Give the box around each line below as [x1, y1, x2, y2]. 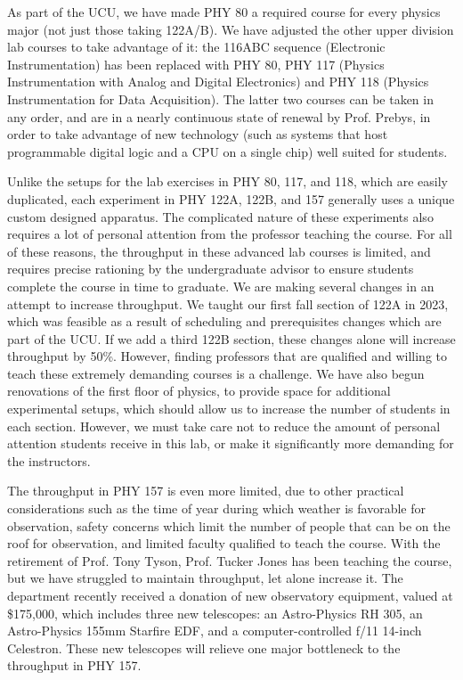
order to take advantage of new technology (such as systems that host [7, 125, 388, 143]
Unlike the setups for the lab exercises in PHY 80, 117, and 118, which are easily [7, 172, 448, 191]
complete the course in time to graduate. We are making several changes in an [7, 276, 435, 295]
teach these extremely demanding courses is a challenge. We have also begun [7, 364, 425, 382]
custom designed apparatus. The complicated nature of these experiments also [7, 207, 434, 225]
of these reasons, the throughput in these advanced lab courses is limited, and [7, 242, 431, 260]
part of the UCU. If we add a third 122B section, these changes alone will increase [7, 329, 456, 348]
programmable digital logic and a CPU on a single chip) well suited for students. [7, 142, 448, 160]
